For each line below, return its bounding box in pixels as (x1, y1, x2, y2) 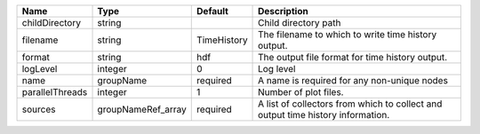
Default (196, 5, 228, 17)
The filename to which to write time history (258, 28, 437, 40)
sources (21, 103, 56, 115)
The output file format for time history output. (258, 51, 448, 63)
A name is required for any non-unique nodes (258, 75, 449, 86)
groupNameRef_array (97, 103, 187, 115)
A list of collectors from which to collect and (258, 98, 443, 110)
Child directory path (258, 17, 341, 28)
